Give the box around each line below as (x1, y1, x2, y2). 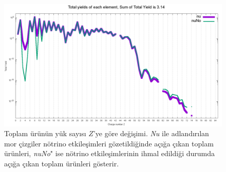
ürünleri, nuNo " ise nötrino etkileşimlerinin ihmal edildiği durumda (4, 148, 215, 159)
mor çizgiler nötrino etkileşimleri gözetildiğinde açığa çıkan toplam (4, 138, 214, 148)
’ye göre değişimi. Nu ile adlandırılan (93, 128, 209, 139)
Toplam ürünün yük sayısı (4, 128, 86, 139)
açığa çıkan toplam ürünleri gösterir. (4, 158, 119, 168)
